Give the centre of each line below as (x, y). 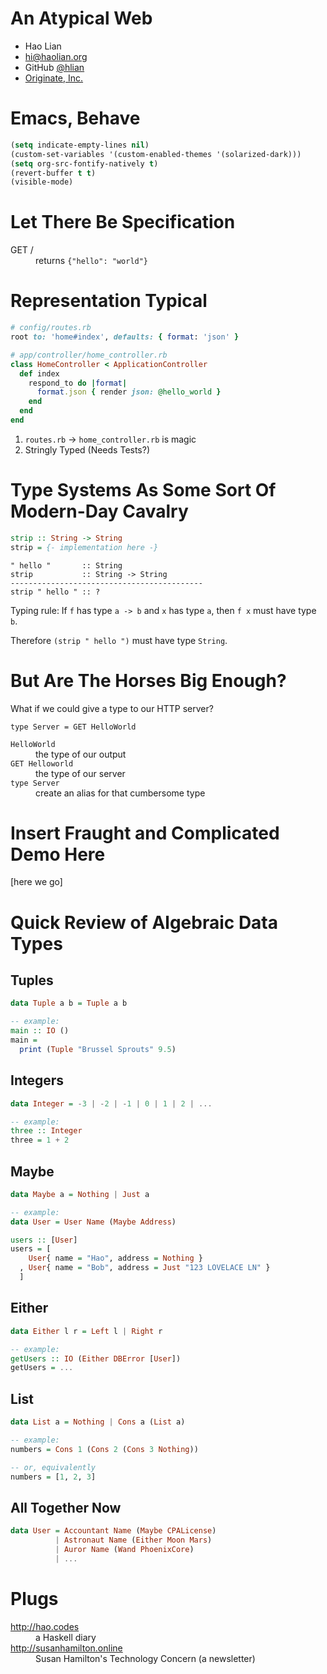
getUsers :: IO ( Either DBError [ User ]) (96, 1358)
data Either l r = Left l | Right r (86, 1331)
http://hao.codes (45, 1626)
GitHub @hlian (54, 67)
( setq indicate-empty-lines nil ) (80, 145)
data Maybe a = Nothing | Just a (80, 1194)
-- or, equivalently (53, 1467)
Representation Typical (109, 301)
